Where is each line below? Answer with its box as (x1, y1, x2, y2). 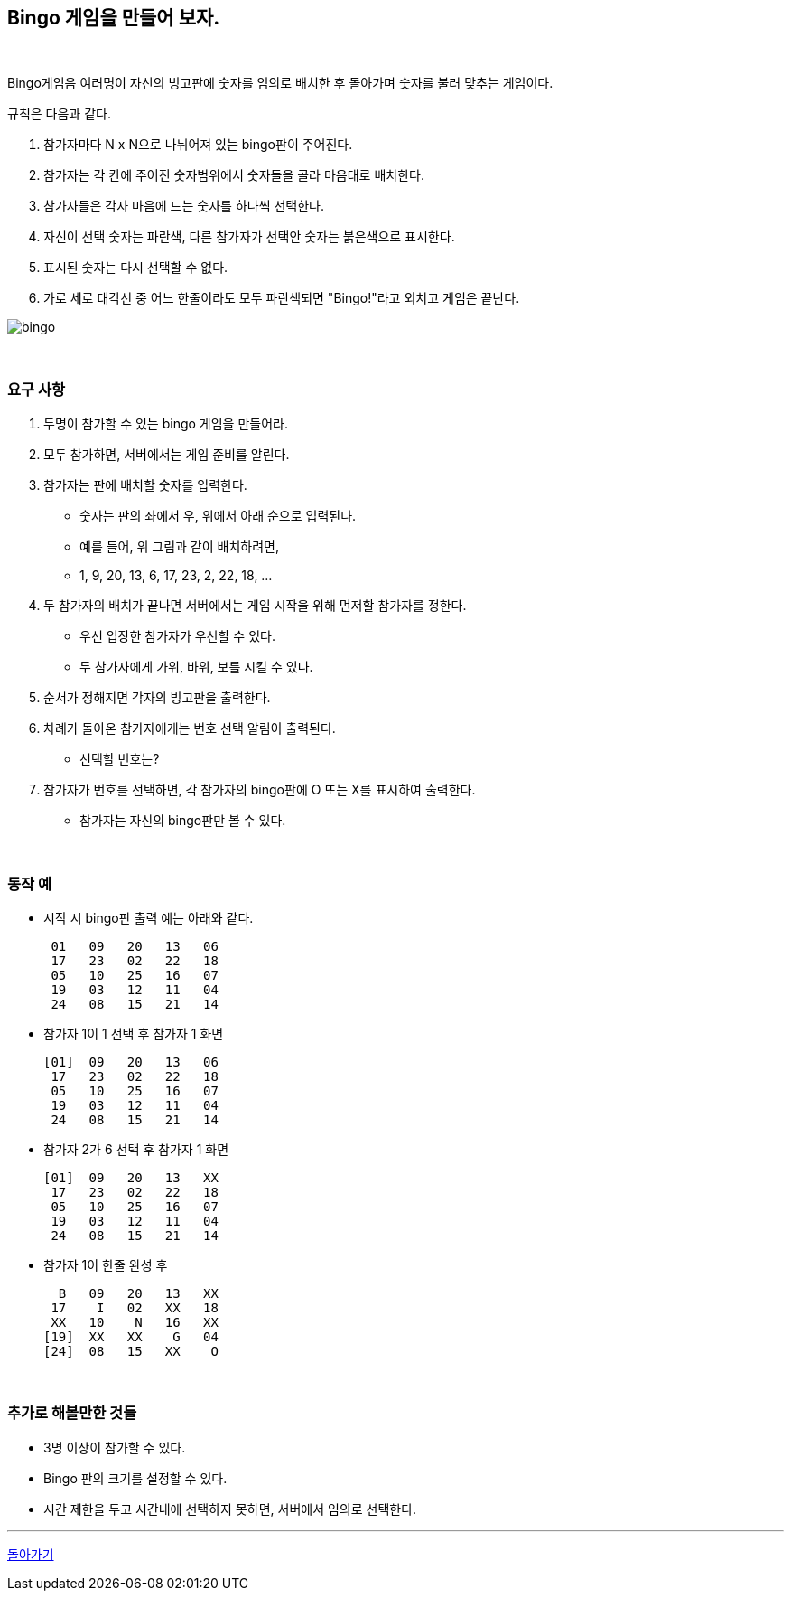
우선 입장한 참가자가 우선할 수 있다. (79, 628, 275, 644)
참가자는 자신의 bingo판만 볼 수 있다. (79, 813, 286, 829)
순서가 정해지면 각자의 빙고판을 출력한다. (43, 690, 271, 706)
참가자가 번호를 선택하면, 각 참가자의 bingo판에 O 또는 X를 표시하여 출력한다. (43, 782, 476, 798)
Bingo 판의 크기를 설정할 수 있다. (43, 1470, 228, 1486)
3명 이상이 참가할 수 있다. (43, 1439, 186, 1455)
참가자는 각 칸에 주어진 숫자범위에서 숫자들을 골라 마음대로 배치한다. (43, 167, 424, 183)
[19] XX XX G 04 (43, 1329, 219, 1344)
